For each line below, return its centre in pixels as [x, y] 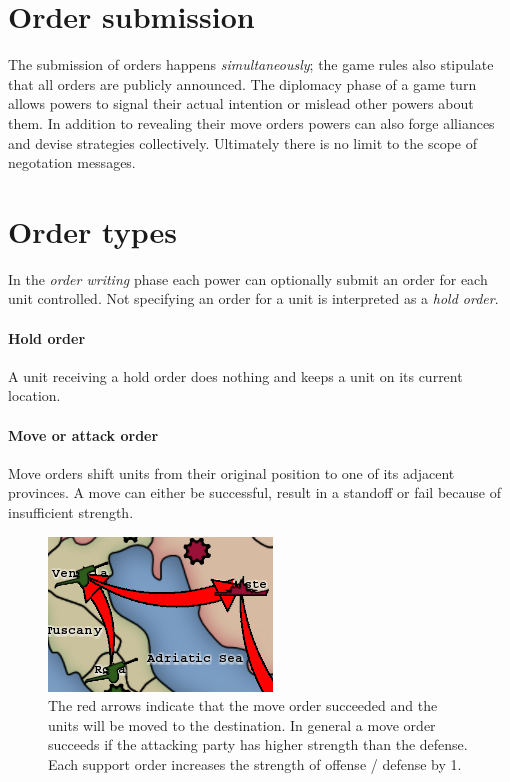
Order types [92, 230]
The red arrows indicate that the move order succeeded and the [243, 705]
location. [34, 395]
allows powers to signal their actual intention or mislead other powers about [241, 103]
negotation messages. [72, 162]
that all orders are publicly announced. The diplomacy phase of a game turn [242, 83]
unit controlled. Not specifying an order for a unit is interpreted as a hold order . [253, 298]
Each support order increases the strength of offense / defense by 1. [255, 763]
